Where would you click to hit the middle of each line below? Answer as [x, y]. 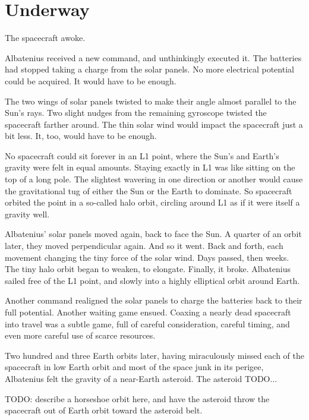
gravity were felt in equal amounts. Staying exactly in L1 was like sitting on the [150, 167]
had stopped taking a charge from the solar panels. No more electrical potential [149, 69]
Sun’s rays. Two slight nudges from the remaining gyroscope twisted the [136, 113]
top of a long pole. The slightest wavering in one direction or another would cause [154, 179]
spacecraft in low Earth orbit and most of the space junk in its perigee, [134, 367]
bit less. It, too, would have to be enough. [81, 136]
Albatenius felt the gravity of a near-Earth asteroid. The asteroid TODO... [141, 378]
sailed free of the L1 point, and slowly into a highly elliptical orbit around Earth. [152, 280]
